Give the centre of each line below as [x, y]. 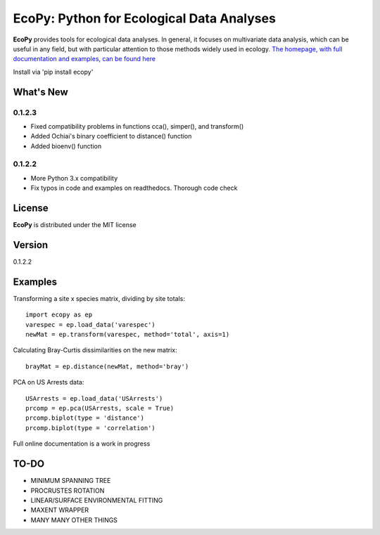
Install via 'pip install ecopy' [53, 72]
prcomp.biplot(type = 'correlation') [91, 428]
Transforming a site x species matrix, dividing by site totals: [99, 298]
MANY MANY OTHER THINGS [74, 520]
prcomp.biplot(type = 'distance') [85, 418]
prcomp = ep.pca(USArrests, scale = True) [100, 408]
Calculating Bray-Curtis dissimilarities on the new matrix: [95, 350]
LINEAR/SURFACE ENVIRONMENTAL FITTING [97, 500]
